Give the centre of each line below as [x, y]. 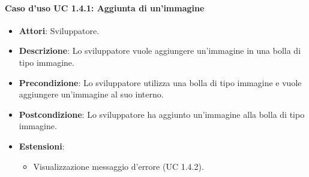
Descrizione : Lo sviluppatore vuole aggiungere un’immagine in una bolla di [160, 51]
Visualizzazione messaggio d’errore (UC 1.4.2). [118, 166]
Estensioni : [42, 146]
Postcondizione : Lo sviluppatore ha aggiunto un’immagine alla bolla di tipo [162, 114]
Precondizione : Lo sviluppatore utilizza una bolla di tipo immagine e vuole [160, 82]
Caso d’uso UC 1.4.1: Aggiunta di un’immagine [105, 7]
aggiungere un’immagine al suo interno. [91, 94]
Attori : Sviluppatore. [59, 30]
